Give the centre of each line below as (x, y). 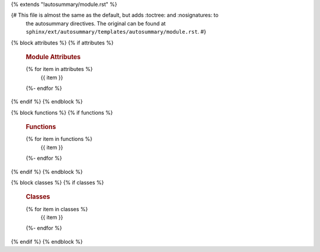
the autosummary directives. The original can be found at (96, 23)
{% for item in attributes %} (59, 69)
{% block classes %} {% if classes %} (57, 182)
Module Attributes (53, 57)
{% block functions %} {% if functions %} (62, 112)
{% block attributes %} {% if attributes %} (62, 43)
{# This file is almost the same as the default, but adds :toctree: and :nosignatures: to (115, 15)
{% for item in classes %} (57, 209)
